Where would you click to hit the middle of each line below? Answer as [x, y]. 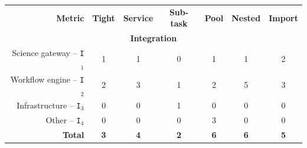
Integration [153, 38]
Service [138, 17]
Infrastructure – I [49, 105]
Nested [246, 17]
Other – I [63, 119]
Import [283, 17]
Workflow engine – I [47, 79]
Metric [70, 17]
